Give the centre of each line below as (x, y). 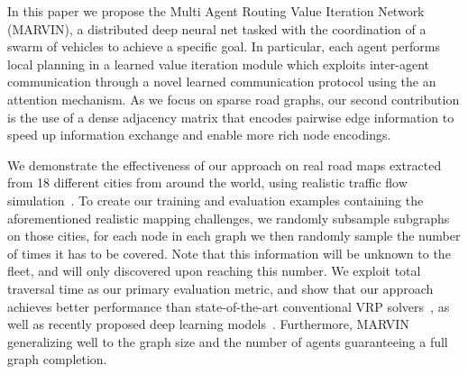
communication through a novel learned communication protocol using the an (222, 82)
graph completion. (57, 359)
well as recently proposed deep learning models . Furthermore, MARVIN (208, 324)
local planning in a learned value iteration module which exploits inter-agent (219, 64)
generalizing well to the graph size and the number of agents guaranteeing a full (228, 341)
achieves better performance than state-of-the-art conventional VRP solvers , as (229, 306)
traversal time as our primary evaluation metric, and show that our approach (220, 288)
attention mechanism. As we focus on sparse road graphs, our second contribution (234, 99)
